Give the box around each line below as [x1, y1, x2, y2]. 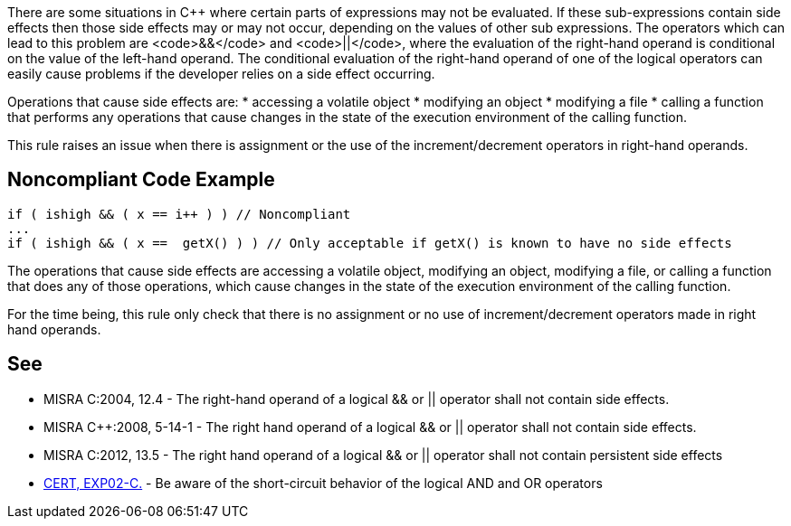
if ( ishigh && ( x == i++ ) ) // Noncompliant [7, 206, 351, 221]
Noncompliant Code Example [7, 168, 275, 192]
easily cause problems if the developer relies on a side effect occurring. [7, 66, 435, 81]
